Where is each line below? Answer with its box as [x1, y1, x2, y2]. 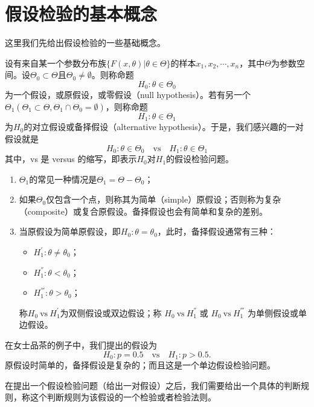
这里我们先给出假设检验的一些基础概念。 [5, 36, 165, 49]
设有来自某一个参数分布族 [5, 56, 106, 69]
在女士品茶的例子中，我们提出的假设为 [5, 338, 157, 351]
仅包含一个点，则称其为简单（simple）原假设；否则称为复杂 [46, 193, 281, 206]
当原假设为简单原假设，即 [19, 225, 121, 238]
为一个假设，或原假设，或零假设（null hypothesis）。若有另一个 [5, 88, 251, 101]
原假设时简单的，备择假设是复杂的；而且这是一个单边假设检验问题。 [5, 359, 275, 371]
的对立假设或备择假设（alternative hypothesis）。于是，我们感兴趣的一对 [24, 120, 304, 133]
